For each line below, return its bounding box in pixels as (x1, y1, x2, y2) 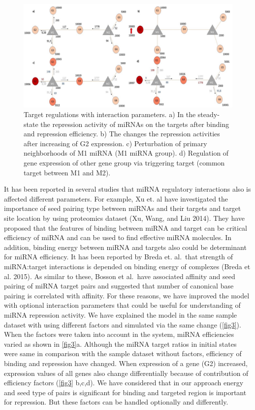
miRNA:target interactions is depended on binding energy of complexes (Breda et (4, 261, 251, 272)
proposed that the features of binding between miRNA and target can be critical (4, 222, 248, 233)
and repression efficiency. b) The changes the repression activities (24, 128, 220, 139)
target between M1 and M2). (24, 167, 111, 177)
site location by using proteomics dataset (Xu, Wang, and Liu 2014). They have (4, 213, 245, 223)
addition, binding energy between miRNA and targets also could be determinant (4, 242, 247, 252)
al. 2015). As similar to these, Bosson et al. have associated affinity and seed (4, 271, 235, 281)
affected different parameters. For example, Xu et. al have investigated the (4, 193, 228, 204)
